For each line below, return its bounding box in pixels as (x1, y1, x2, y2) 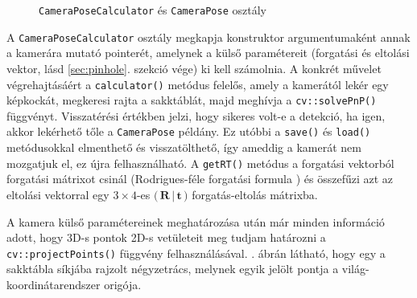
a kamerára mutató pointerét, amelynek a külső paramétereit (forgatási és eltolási (6, 44, 410, 61)
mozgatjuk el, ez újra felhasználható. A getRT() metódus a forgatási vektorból (6, 154, 394, 171)
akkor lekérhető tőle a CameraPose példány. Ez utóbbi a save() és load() (6, 123, 371, 140)
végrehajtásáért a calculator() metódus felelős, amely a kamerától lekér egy (6, 76, 389, 92)
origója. (104, 276, 142, 292)
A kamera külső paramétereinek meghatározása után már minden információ (6, 213, 385, 230)
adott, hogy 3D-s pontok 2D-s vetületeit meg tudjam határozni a (6, 229, 326, 246)
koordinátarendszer (6, 276, 101, 292)
